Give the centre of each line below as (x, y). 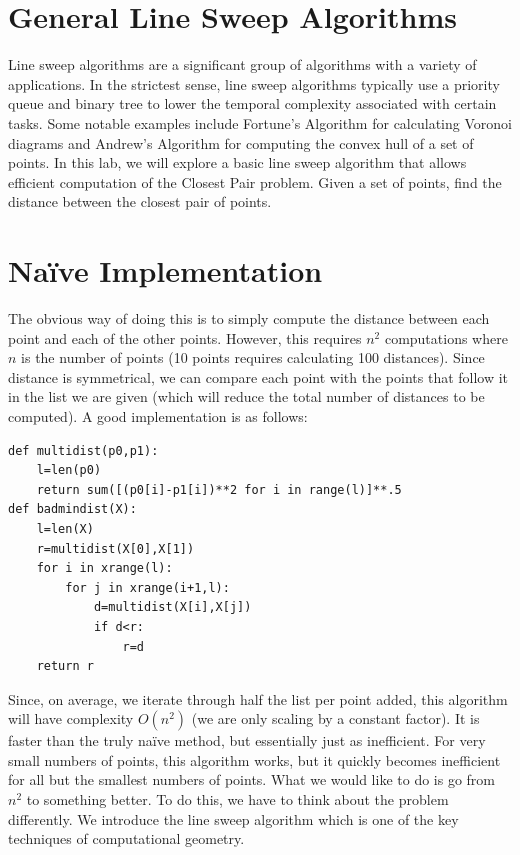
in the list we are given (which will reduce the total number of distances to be (246, 396)
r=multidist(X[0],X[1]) (115, 548)
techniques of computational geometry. (126, 838)
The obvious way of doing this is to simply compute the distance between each (249, 318)
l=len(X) (65, 528)
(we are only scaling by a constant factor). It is (335, 718)
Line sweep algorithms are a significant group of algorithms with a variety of (242, 64)
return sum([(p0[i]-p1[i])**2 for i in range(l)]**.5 (219, 489)
